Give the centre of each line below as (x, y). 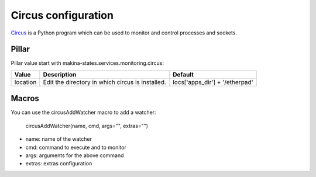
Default (183, 74)
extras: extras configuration (59, 164)
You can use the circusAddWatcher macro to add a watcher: (83, 112)
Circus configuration (62, 15)
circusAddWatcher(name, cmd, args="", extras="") (87, 126)
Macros (25, 98)
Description (60, 74)
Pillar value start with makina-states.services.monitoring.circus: (87, 63)
